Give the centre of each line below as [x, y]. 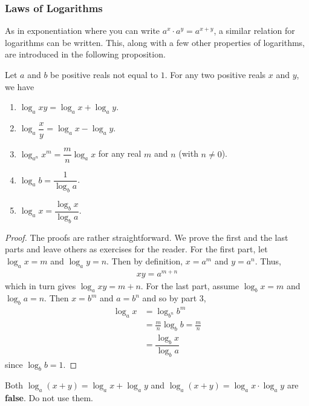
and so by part [170, 298]
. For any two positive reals [215, 74]
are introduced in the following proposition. [85, 54]
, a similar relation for [254, 31]
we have [20, 86]
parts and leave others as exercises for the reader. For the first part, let [136, 249]
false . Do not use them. [49, 398]
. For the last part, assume [190, 285]
